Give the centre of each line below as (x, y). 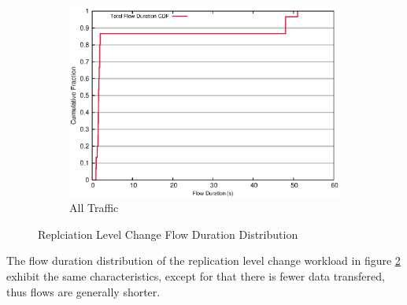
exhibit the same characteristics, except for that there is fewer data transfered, (196, 276)
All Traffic (94, 208)
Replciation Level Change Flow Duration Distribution (168, 234)
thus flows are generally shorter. (83, 291)
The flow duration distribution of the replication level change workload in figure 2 (203, 260)
